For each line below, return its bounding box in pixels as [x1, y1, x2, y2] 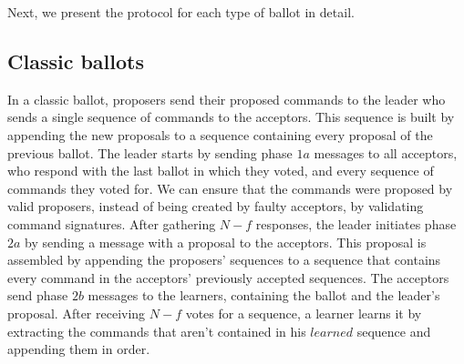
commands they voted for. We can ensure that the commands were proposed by [7, 178, 453, 197]
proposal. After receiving [7, 303, 146, 322]
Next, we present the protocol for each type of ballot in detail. [7, 3, 355, 21]
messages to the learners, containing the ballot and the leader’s [88, 286, 440, 305]
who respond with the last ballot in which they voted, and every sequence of [7, 161, 434, 180]
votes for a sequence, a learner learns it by [185, 303, 422, 322]
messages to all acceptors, [314, 143, 458, 162]
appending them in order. [7, 339, 150, 359]
